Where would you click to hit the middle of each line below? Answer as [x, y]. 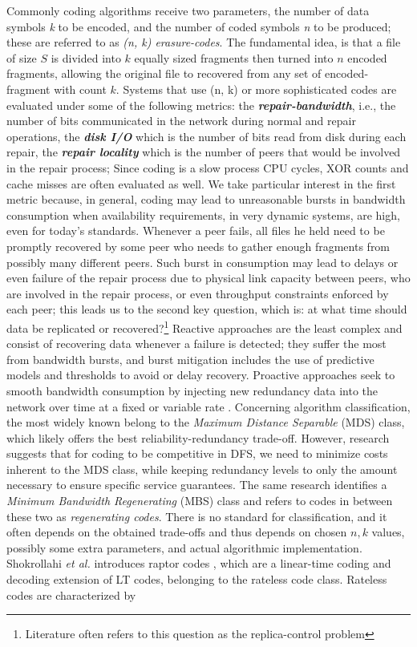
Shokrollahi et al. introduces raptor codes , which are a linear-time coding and [199, 563]
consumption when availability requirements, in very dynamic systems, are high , [203, 214]
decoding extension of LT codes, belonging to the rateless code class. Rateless [197, 579]
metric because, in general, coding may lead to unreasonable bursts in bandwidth [206, 199]
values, [388, 532]
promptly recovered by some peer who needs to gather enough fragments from [198, 246]
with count [80, 89]
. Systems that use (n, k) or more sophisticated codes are [256, 89]
